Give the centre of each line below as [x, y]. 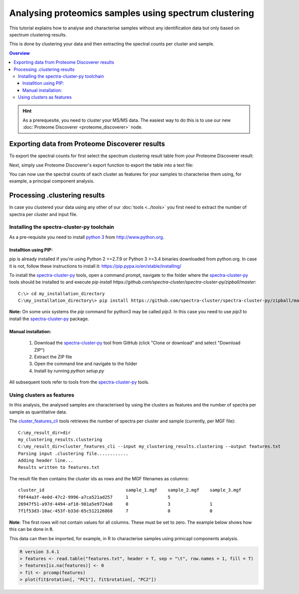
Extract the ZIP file [53, 357]
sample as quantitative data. [38, 412]
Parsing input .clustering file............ [74, 453]
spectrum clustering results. [38, 34]
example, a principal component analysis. [52, 181]
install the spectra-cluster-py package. [49, 319]
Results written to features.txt [59, 467]
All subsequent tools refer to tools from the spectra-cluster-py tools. [79, 382]
